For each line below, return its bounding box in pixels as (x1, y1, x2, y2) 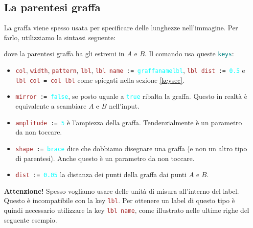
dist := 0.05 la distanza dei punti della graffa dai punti (15, 169, 187, 180)
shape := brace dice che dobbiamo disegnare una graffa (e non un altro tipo (15, 143, 247, 153)
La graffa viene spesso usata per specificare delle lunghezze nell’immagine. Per (4, 23, 238, 33)
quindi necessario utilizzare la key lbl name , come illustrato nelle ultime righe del (4, 205, 249, 215)
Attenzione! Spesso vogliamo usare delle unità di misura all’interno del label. (4, 185, 239, 196)
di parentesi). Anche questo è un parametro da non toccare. (15, 153, 195, 163)
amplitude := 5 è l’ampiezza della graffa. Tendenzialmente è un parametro (15, 117, 242, 127)
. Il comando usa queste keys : (144, 48, 234, 59)
